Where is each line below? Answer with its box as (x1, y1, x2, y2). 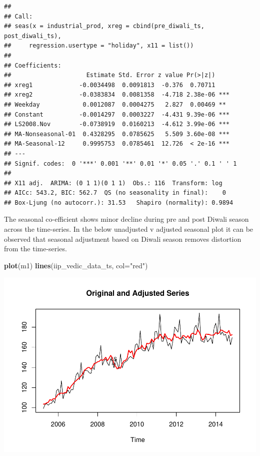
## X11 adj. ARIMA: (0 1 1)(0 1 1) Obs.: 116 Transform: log (4, 179, 222, 187)
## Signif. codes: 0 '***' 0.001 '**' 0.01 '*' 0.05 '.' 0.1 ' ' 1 (4, 160, 237, 167)
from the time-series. (4, 243, 67, 254)
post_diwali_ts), (4, 32, 61, 40)
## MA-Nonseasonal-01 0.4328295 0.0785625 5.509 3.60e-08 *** (4, 130, 230, 138)
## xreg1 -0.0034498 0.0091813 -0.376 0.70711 (4, 81, 215, 89)
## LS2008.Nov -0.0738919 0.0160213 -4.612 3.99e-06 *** (4, 121, 230, 128)
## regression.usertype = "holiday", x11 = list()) (4, 42, 194, 50)
